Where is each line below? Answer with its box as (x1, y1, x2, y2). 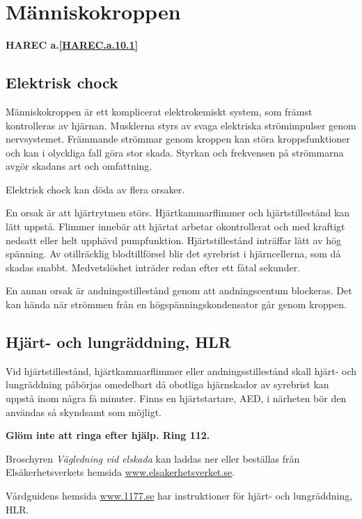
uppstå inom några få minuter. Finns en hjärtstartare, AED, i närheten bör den (6, 391, 347, 406)
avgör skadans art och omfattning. (6, 159, 152, 173)
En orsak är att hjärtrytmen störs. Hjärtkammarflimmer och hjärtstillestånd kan (6, 205, 350, 220)
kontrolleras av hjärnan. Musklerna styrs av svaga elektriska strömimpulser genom (6, 118, 356, 132)
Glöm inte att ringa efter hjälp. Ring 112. (6, 428, 210, 442)
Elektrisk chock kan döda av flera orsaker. (6, 182, 185, 196)
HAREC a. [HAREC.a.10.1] (6, 38, 139, 52)
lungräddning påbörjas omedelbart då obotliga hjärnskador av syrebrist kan (6, 377, 329, 392)
